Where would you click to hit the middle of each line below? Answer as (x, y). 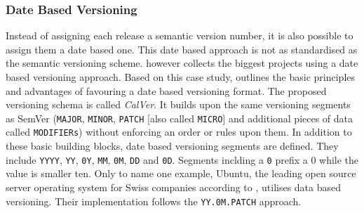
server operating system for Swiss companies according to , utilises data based (174, 187)
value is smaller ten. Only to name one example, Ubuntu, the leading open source (181, 173)
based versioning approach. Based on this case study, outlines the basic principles (181, 77)
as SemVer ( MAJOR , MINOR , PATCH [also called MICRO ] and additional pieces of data (180, 118)
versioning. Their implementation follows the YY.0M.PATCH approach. (154, 201)
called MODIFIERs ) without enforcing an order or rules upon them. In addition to (179, 132)
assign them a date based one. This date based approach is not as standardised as (182, 49)
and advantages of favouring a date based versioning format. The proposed (166, 90)
